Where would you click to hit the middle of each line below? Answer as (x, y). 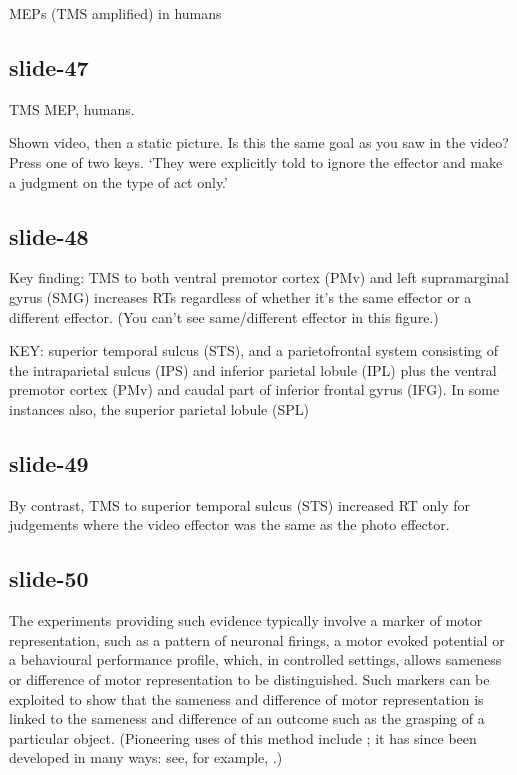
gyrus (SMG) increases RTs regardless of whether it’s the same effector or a (240, 296)
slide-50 (49, 578)
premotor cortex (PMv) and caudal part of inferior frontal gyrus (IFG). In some (254, 389)
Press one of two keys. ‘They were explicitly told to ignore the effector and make (256, 161)
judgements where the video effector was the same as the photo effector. (229, 524)
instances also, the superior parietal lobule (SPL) (159, 408)
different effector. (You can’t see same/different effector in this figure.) (224, 316)
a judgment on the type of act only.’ (118, 181)
